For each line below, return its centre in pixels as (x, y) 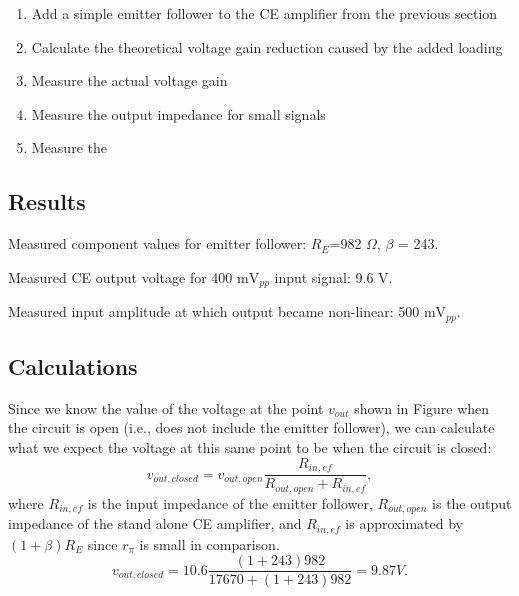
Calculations (73, 366)
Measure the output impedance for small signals (178, 113)
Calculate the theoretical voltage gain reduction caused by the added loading (267, 46)
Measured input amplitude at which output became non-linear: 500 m (222, 311)
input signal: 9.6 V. (333, 276)
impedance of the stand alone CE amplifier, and (155, 523)
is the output (472, 502)
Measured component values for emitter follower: (157, 243)
